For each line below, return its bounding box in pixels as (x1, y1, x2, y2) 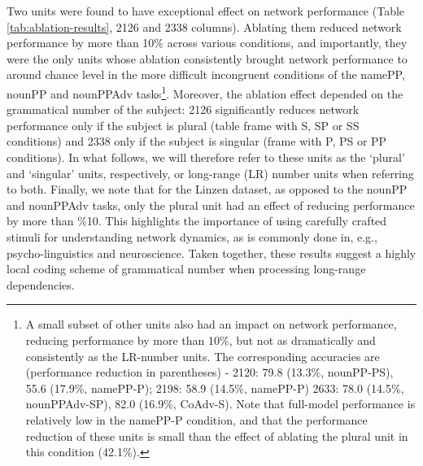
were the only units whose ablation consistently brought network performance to (7, 50, 408, 67)
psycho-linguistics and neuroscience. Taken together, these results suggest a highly (7, 244, 416, 261)
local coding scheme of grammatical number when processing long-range (7, 260, 366, 277)
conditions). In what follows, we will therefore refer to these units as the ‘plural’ (7, 149, 405, 165)
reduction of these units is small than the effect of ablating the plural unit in (25, 427, 408, 444)
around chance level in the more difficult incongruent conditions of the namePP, (7, 66, 405, 83)
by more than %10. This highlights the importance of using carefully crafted (7, 212, 387, 229)
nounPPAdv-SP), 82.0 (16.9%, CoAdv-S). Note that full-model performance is (25, 395, 416, 412)
